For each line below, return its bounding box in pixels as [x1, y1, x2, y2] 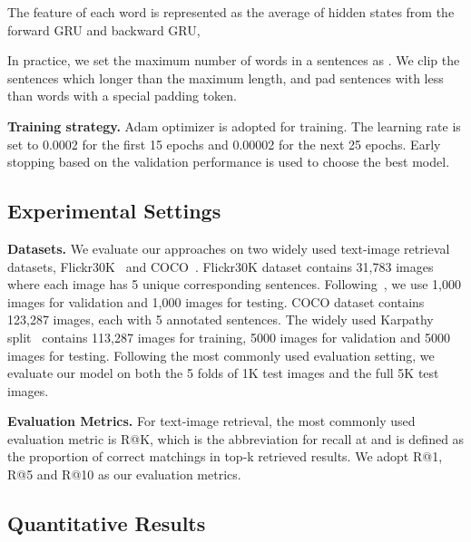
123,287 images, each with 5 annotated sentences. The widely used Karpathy [7, 310, 434, 329]
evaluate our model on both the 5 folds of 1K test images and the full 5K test [7, 363, 439, 382]
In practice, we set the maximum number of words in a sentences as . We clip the [7, 51, 460, 70]
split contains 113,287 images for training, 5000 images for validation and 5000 [7, 327, 451, 346]
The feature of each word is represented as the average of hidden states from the [7, 3, 455, 21]
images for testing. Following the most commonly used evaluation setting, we [7, 345, 435, 364]
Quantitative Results [7, 509, 206, 537]
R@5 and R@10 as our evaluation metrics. [7, 465, 241, 484]
